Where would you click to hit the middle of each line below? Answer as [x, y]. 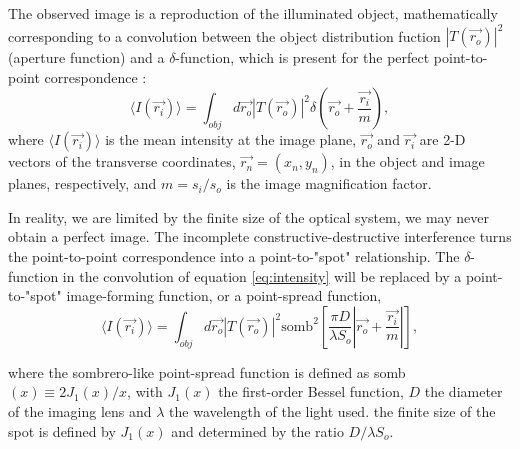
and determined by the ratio [257, 430]
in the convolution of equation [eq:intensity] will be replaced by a [262, 275]
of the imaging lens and [80, 411]
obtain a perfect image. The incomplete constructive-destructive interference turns [260, 236]
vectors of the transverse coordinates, [122, 161]
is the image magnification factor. [329, 183]
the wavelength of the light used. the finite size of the [332, 411]
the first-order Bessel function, [311, 391]
